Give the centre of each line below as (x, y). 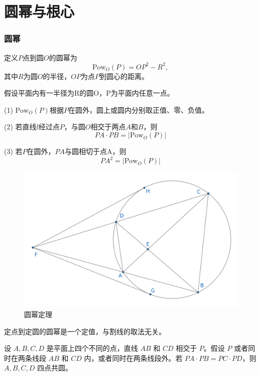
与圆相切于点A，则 (96, 151)
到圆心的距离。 (124, 76)
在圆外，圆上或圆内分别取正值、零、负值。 (138, 109)
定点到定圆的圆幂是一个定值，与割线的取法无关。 (85, 331)
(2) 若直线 (20, 127)
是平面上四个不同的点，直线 (92, 348)
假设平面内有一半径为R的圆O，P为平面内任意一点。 (89, 93)
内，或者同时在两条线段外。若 (133, 358)
